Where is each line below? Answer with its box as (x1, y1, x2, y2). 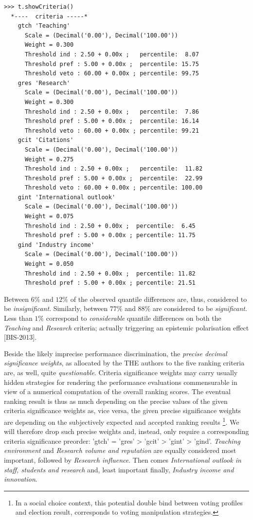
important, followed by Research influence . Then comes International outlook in (4, 454, 241, 465)
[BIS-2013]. (4, 332, 37, 342)
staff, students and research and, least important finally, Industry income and (4, 464, 234, 474)
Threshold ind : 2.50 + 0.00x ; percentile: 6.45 (24, 222, 196, 229)
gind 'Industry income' (18, 241, 95, 248)
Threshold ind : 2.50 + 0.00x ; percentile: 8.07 (24, 51, 199, 58)
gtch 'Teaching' (18, 22, 71, 30)
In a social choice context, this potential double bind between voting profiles (15, 497, 243, 507)
